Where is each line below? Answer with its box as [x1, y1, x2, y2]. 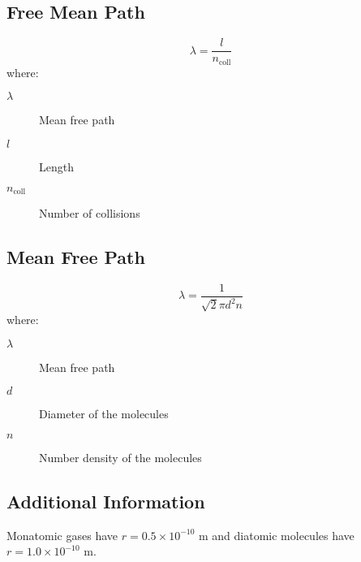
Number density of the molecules [39, 448, 202, 465]
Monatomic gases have [6, 526, 118, 543]
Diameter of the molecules [39, 405, 169, 422]
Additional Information [6, 488, 205, 513]
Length [39, 158, 74, 175]
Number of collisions [39, 204, 140, 221]
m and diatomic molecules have [199, 526, 355, 543]
